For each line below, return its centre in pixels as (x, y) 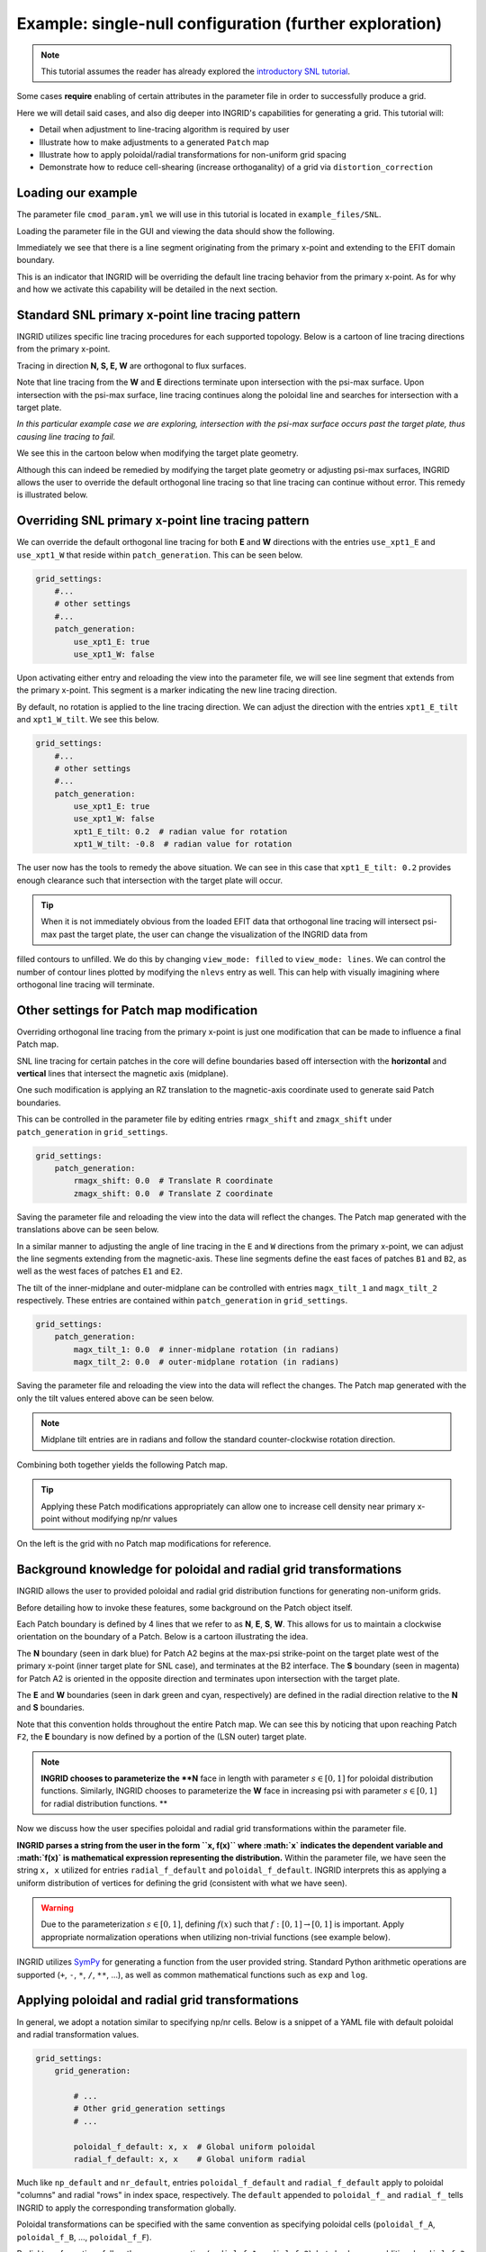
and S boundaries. (51, 1708)
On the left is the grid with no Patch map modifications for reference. (144, 1544)
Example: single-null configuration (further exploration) (229, 23)
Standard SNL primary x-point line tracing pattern (158, 315)
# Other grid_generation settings (149, 2109)
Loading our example (77, 193)
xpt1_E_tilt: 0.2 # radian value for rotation (180, 831)
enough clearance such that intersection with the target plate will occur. (150, 880)
